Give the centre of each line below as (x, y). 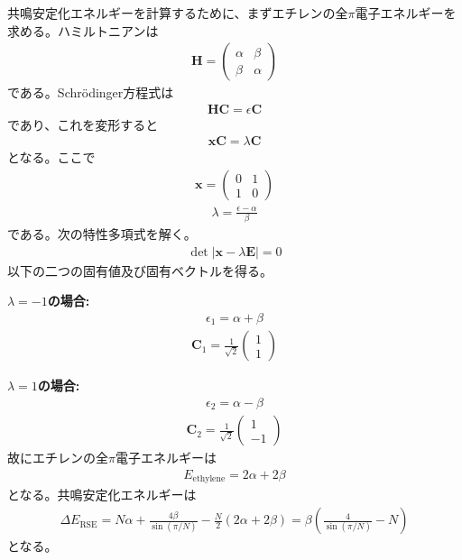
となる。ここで (51, 157)
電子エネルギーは (166, 458)
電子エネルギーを (406, 13)
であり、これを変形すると (83, 124)
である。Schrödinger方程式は (91, 92)
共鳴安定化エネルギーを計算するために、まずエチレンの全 (178, 13)
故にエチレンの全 (58, 458)
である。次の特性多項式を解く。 (102, 233)
